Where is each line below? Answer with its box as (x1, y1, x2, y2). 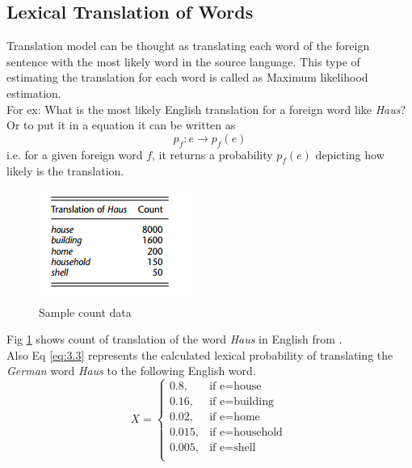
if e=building (209, 396, 274, 408)
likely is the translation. (6, 162, 124, 179)
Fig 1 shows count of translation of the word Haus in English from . (6, 331, 343, 348)
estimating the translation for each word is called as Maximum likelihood (6, 69, 368, 86)
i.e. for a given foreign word (6, 145, 143, 162)
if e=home (209, 411, 260, 424)
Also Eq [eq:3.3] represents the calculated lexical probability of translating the (6, 346, 393, 363)
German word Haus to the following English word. (6, 362, 256, 379)
